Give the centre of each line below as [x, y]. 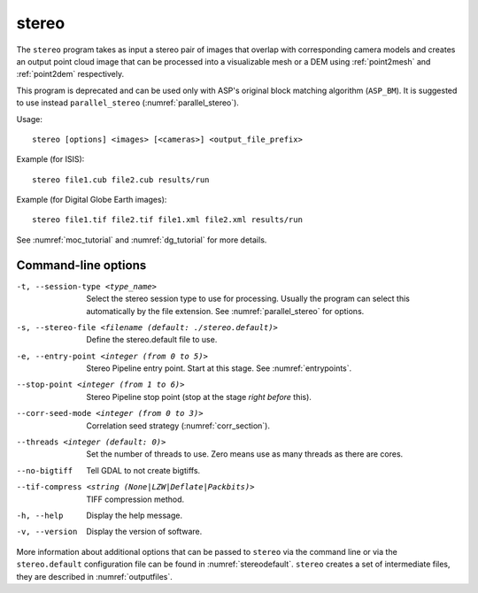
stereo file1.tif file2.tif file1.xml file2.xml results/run [167, 220]
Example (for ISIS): [50, 159]
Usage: [30, 119]
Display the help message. [135, 515]
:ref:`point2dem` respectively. [70, 74]
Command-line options [81, 265]
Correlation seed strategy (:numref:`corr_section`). [178, 426]
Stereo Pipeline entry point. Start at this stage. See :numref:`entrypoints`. [219, 368]
